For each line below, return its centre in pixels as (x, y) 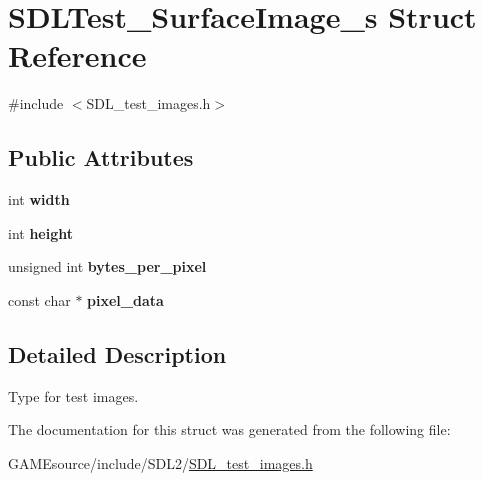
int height (41, 232)
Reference (77, 55)
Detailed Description (117, 353)
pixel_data (125, 299)
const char (39, 299)
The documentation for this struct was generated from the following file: (229, 429)
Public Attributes (101, 157)
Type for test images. (73, 395)
